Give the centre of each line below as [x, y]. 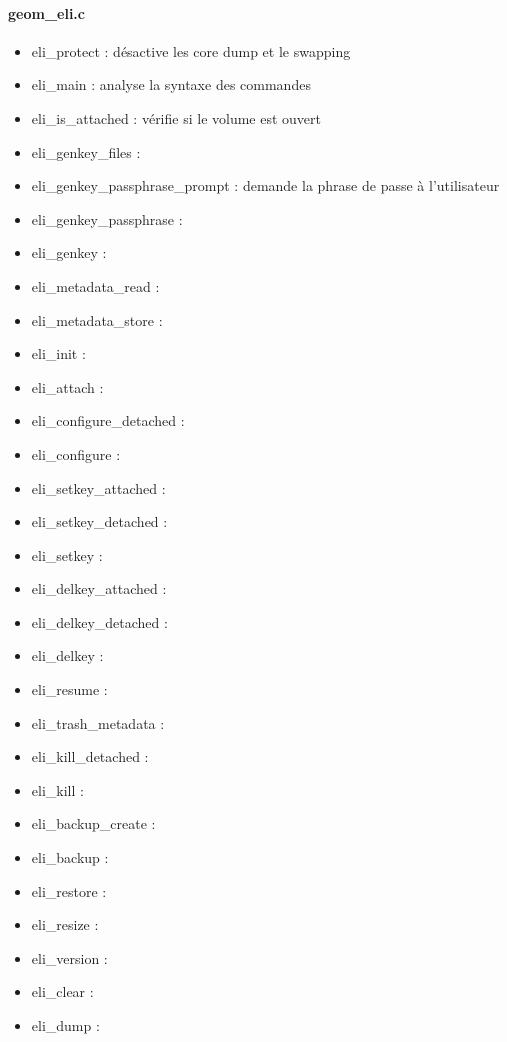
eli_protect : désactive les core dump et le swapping [191, 50]
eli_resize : [65, 924]
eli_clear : [62, 991]
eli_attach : [67, 386]
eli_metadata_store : [97, 319]
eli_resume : [69, 689]
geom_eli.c [46, 12]
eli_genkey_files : [86, 151]
